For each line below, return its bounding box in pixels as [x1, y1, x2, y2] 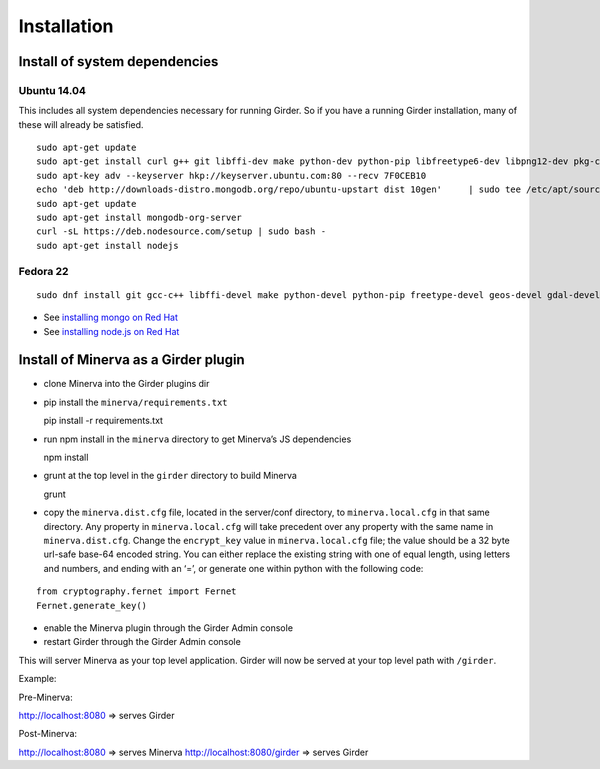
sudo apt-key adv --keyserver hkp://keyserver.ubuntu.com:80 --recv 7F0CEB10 [36, 170, 427, 181]
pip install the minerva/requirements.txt [43, 396, 229, 408]
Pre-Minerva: [18, 691, 74, 703]
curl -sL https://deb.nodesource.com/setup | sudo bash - [36, 226, 327, 237]
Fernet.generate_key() [36, 600, 148, 611]
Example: [18, 673, 57, 685]
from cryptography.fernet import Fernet [36, 586, 237, 597]
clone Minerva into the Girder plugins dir [43, 378, 210, 390]
